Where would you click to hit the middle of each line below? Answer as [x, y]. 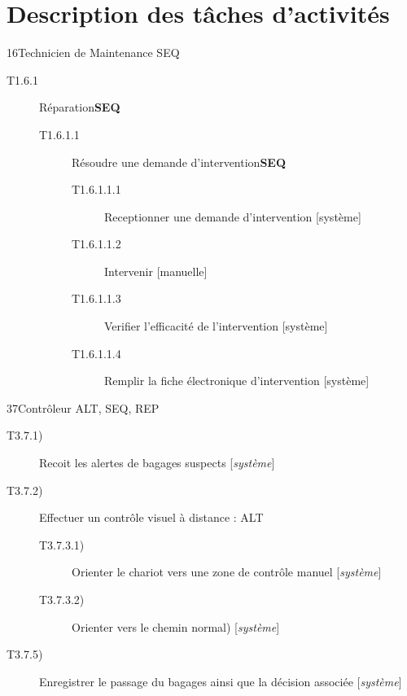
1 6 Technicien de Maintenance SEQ [93, 53]
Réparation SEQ [80, 107]
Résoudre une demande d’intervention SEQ [179, 162]
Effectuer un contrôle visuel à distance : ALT [151, 517]
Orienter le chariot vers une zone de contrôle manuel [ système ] [227, 572]
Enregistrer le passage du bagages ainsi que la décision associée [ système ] [221, 681]
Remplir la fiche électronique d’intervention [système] [237, 381]
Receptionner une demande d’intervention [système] [233, 216]
